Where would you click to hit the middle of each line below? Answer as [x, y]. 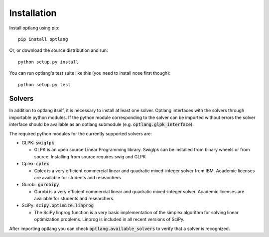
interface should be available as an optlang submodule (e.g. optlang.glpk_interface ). [101, 124]
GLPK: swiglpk [38, 142]
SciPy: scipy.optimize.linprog [58, 205]
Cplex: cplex [35, 164]
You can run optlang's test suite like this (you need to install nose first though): [90, 73]
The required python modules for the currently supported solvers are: [80, 133]
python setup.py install [48, 62]
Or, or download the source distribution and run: [59, 50]
